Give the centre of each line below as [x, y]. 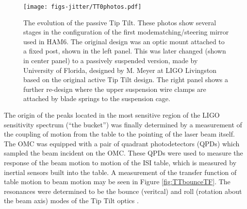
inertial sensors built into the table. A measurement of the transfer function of [120, 172]
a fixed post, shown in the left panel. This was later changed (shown [125, 51]
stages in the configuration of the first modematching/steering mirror [126, 32]
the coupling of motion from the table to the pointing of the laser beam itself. [119, 134]
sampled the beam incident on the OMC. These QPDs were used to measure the [123, 153]
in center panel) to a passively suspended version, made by [111, 61]
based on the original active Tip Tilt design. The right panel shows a [126, 79]
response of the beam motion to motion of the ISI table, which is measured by [120, 162]
